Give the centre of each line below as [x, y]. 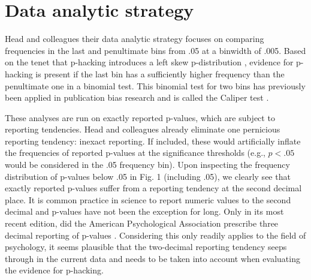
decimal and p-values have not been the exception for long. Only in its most [144, 211]
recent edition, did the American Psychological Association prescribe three [142, 223]
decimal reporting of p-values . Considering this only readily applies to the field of [155, 235]
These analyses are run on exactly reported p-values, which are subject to [140, 117]
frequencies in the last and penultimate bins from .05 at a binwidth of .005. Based [155, 50]
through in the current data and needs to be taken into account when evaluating [153, 258]
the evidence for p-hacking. [54, 270]
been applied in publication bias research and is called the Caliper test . [137, 97]
